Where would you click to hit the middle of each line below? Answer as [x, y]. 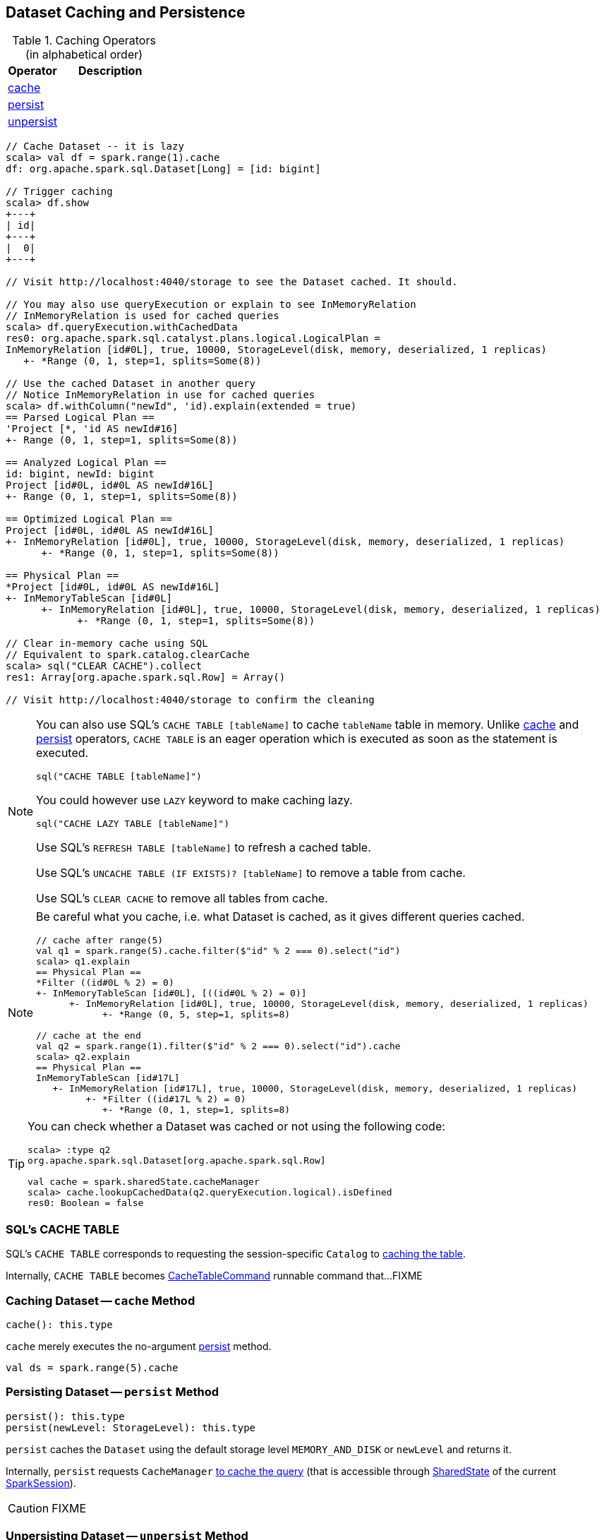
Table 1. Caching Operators [84, 41]
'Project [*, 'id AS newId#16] [92, 429]
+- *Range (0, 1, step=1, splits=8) [196, 1110]
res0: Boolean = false [86, 1203]
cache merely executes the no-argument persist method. [139, 1346]
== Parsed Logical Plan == [80, 418]
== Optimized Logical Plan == [89, 519]
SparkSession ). [41, 1483]
